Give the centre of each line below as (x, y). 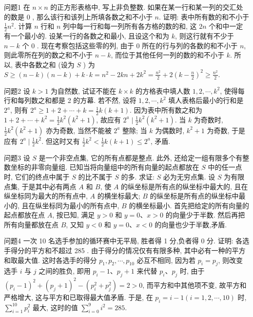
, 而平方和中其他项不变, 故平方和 (195, 285)
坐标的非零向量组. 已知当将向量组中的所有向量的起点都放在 (105, 167)
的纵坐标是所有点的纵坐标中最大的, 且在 (185, 186)
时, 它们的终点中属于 (37, 176)
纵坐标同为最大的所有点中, (46, 196)
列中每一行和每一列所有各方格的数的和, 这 (130, 26)
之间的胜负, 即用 (65, 271)
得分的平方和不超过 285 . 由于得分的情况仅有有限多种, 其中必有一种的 (121, 250)
